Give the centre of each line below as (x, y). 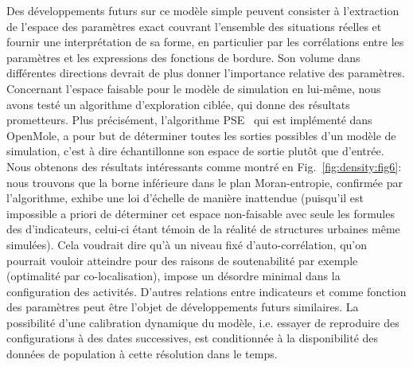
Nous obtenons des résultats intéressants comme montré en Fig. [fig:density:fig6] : (204, 166)
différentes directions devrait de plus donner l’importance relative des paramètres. (206, 73)
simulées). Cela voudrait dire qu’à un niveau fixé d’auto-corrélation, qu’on (187, 244)
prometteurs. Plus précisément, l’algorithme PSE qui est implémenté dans (189, 120)
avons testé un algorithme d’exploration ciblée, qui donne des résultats (178, 104)
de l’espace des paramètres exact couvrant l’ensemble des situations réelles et (194, 26)
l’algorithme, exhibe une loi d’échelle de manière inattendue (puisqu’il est (185, 198)
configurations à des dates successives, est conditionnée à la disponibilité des (193, 338)
